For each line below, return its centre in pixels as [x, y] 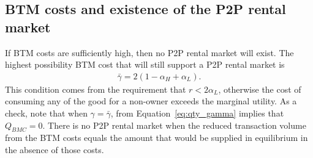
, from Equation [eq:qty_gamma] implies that [197, 113]
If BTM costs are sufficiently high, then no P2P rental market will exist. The [149, 52]
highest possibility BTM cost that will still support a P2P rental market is [145, 64]
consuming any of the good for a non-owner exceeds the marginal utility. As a [151, 101]
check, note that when [46, 113]
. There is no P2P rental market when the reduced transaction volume [174, 125]
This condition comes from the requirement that [96, 89]
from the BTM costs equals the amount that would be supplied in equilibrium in [156, 138]
